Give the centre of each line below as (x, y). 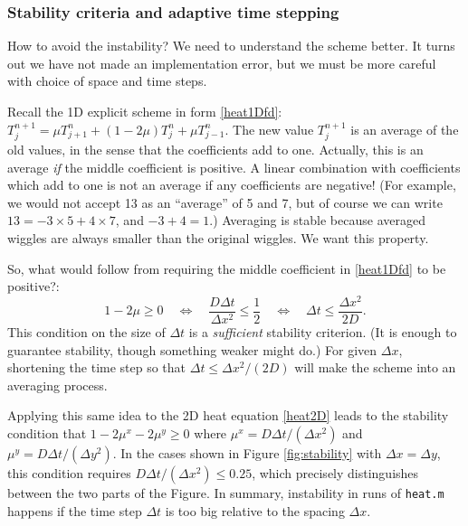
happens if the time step (75, 510)
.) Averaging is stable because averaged (317, 220)
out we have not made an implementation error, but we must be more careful (222, 63)
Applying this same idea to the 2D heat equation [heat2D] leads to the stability (228, 415)
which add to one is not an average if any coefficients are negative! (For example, (232, 185)
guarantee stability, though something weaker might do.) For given (192, 349)
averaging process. (57, 385)
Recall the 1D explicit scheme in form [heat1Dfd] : (145, 111)
